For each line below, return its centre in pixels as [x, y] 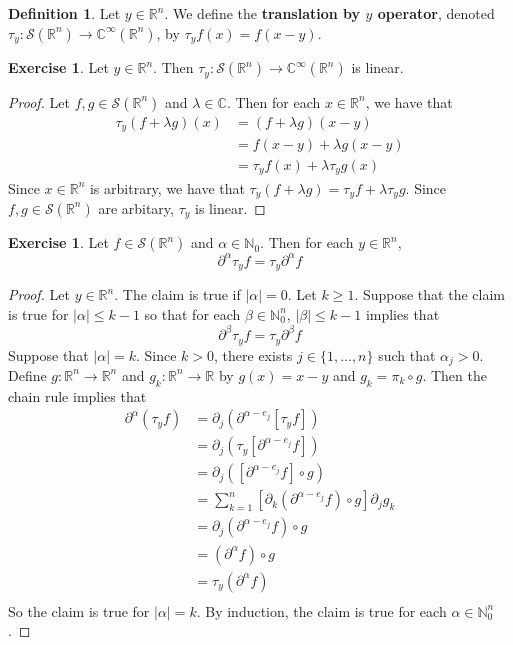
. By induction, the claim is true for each [321, 610]
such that [407, 354]
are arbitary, [136, 207]
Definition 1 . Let [64, 13]
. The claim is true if [177, 294]
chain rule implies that [77, 395]
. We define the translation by [262, 13]
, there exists [253, 354]
